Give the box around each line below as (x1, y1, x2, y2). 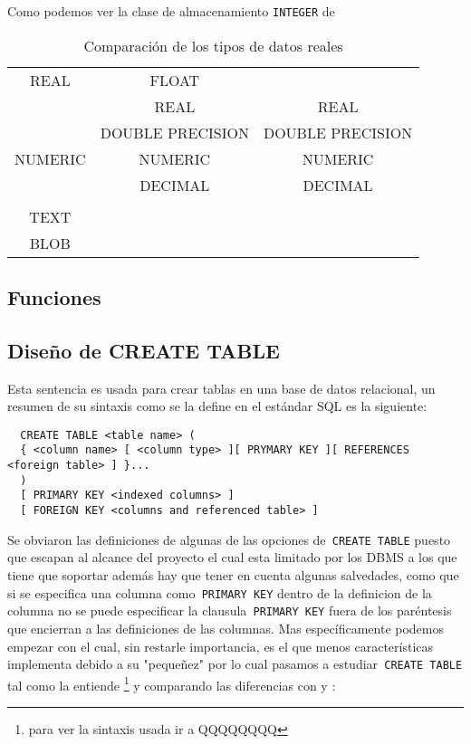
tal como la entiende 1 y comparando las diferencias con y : (7, 672, 336, 694)
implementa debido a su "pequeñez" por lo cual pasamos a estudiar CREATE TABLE (7, 654, 463, 673)
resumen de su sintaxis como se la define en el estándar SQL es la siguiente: (7, 396, 428, 415)
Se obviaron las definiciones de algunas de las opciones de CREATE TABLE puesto (7, 529, 451, 548)
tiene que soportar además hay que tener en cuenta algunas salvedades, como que (7, 566, 459, 585)
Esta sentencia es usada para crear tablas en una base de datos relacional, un (7, 378, 436, 397)
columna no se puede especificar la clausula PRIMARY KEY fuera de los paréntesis (7, 601, 452, 620)
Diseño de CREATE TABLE (7, 336, 280, 364)
